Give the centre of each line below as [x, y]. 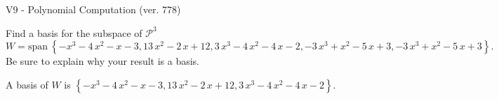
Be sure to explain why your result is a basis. [103, 61]
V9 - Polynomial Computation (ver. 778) [93, 9]
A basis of [27, 84]
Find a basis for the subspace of [74, 32]
